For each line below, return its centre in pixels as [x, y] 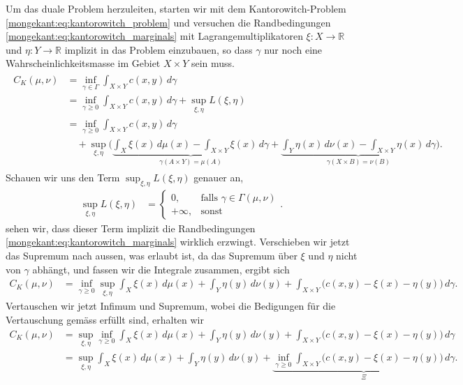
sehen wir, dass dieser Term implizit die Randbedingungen [131, 228]
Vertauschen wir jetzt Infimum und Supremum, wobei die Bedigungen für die [171, 306]
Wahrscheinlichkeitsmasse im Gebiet [83, 63]
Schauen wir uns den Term [63, 178]
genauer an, [219, 178]
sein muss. [213, 63]
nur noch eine [293, 49]
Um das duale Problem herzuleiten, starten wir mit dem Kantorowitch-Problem [176, 8]
